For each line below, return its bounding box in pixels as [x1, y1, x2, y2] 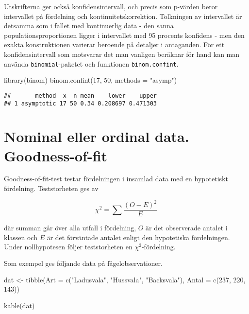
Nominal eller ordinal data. [4, 126, 189, 146]
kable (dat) [4, 300, 35, 310]
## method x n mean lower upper [4, 92, 157, 99]
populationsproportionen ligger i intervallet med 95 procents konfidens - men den [4, 30, 245, 40]
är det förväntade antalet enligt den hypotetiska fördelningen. [47, 232, 230, 242]
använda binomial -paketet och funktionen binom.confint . [4, 58, 179, 69]
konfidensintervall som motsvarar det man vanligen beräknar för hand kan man [4, 49, 240, 59]
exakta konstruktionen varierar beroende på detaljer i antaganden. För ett [4, 39, 225, 50]
